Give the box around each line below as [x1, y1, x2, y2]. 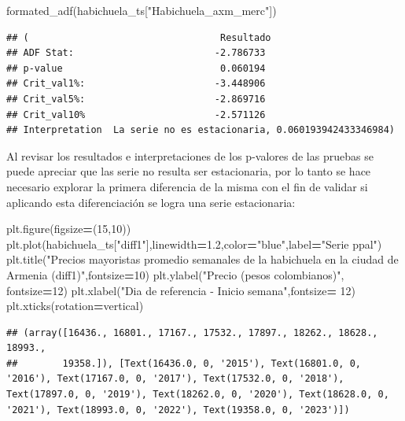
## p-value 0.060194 [6, 62, 266, 74]
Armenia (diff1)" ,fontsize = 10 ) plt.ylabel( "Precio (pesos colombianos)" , [6, 266, 344, 283]
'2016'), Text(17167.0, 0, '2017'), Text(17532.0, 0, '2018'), [6, 373, 344, 385]
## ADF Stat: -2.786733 [6, 47, 266, 59]
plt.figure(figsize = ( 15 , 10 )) [6, 220, 131, 237]
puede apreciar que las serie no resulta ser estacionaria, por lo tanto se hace [6, 163, 371, 179]
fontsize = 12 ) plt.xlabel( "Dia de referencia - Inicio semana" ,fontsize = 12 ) [6, 282, 356, 298]
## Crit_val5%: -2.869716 [6, 93, 266, 105]
